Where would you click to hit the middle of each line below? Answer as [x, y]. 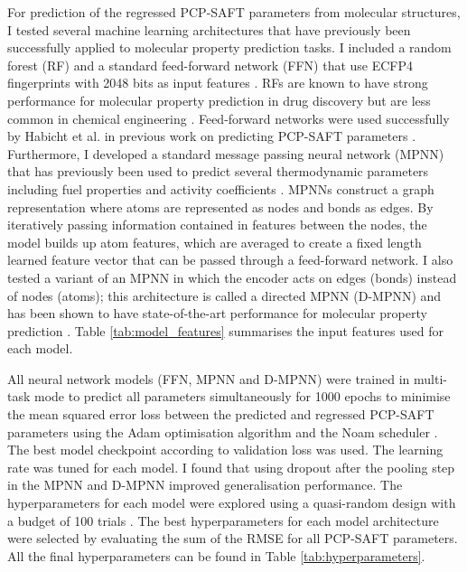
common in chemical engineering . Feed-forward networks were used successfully [229, 118]
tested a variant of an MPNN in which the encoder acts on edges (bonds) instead [232, 277]
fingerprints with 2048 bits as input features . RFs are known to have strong [218, 83]
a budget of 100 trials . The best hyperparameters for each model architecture [223, 520]
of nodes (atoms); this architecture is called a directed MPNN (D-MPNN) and [224, 295]
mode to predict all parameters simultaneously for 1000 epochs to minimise [243, 396]
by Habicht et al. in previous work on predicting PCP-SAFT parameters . [212, 136]
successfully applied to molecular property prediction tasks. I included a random [229, 47]
